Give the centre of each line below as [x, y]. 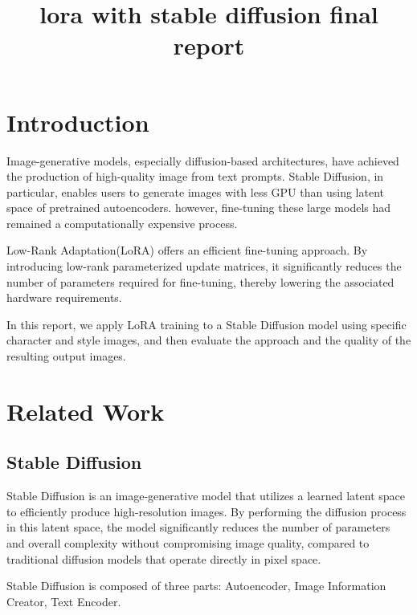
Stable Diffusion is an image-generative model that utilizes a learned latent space [206, 496]
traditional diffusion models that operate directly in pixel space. [164, 558]
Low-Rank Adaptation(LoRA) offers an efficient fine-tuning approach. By [187, 250]
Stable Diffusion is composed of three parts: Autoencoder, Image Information [196, 586]
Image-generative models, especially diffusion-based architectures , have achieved [203, 160]
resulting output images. [66, 356]
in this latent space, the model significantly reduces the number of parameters [198, 527]
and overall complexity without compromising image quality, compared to [188, 542]
